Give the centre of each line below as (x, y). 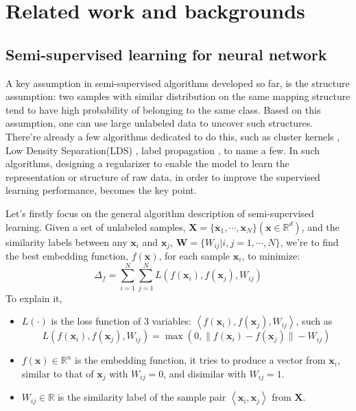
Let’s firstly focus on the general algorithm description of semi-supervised (160, 213)
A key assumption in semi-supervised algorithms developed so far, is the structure (178, 83)
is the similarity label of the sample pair (142, 397)
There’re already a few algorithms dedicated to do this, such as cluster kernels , (173, 136)
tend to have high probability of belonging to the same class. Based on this (163, 109)
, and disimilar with (205, 373)
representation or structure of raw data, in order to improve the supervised (163, 176)
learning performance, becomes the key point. (101, 190)
